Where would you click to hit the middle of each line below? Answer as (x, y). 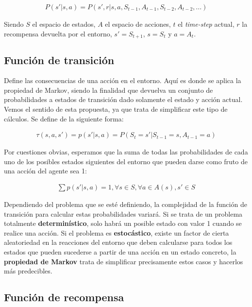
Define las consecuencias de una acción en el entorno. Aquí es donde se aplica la (123, 80)
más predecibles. (28, 271)
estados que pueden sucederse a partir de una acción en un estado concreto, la (120, 252)
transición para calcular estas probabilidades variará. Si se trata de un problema (123, 213)
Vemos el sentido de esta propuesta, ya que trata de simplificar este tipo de (116, 109)
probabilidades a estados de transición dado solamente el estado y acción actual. (123, 99)
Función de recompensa (64, 297)
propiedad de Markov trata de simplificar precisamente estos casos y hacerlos (124, 261)
